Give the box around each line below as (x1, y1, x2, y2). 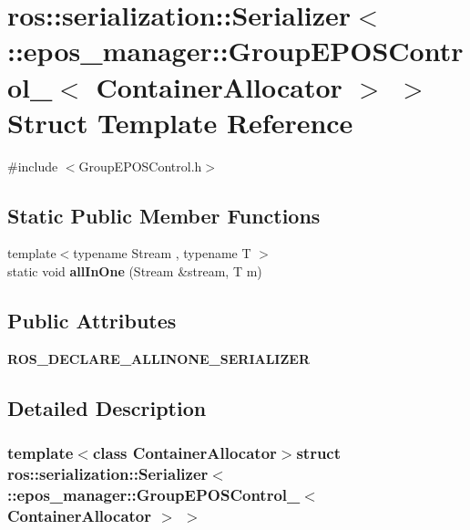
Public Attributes (7, 307, 177, 335)
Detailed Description (7, 393, 207, 421)
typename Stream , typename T (73, 244, 251, 263)
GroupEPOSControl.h (78, 156, 202, 175)
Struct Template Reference (7, 103, 353, 140)
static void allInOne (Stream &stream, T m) (7, 262, 262, 281)
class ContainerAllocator (92, 442, 277, 464)
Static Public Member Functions (7, 201, 321, 229)
